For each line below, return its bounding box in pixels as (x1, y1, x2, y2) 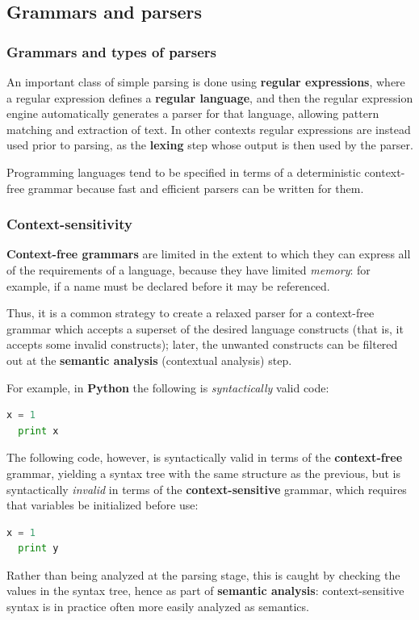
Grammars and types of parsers (6, 41, 216, 61)
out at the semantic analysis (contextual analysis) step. (6, 351, 292, 368)
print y (18, 542, 59, 555)
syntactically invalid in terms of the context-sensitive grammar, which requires (6, 480, 407, 497)
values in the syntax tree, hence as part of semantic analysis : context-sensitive (6, 582, 404, 599)
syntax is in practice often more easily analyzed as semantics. (6, 598, 309, 615)
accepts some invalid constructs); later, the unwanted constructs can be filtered (6, 336, 398, 353)
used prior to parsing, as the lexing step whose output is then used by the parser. (6, 136, 413, 153)
